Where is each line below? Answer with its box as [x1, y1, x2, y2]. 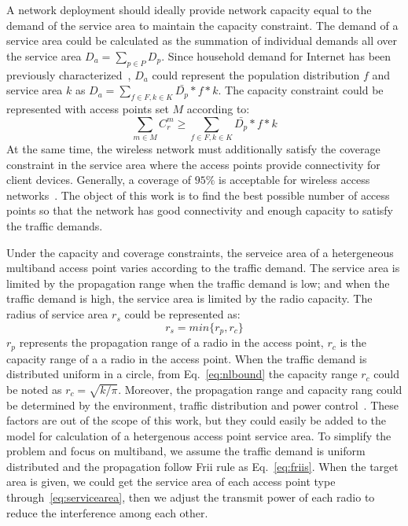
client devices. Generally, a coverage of [6, 171, 192, 188]
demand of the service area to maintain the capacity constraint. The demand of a [6, 17, 399, 33]
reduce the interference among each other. [6, 504, 208, 520]
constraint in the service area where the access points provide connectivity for [6, 156, 380, 172]
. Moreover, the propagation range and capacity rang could [118, 381, 402, 397]
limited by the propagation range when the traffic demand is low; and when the [6, 274, 390, 291]
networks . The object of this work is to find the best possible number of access [6, 186, 390, 203]
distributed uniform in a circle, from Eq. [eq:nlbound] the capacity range [6, 366, 358, 382]
